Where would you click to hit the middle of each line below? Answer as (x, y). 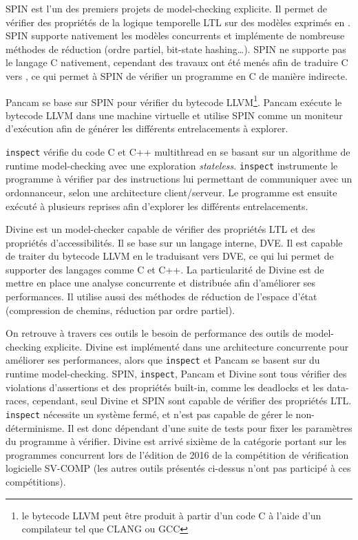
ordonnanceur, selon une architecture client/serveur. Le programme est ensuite (171, 192)
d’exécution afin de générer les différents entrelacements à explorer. (147, 128)
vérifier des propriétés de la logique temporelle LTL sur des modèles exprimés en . (178, 22)
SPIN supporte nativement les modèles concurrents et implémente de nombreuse (175, 35)
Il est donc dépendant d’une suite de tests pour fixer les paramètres (210, 427)
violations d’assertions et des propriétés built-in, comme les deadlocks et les (165, 387)
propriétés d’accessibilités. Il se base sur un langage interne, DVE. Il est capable (174, 242)
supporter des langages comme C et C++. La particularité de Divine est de (165, 269)
